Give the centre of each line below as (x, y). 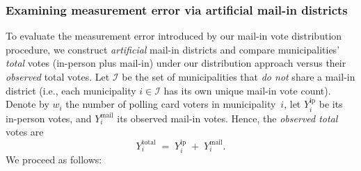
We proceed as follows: (54, 160)
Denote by (27, 104)
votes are (25, 132)
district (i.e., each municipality (71, 90)
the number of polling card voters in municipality (171, 104)
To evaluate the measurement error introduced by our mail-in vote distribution (174, 36)
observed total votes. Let (58, 76)
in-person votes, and (49, 118)
